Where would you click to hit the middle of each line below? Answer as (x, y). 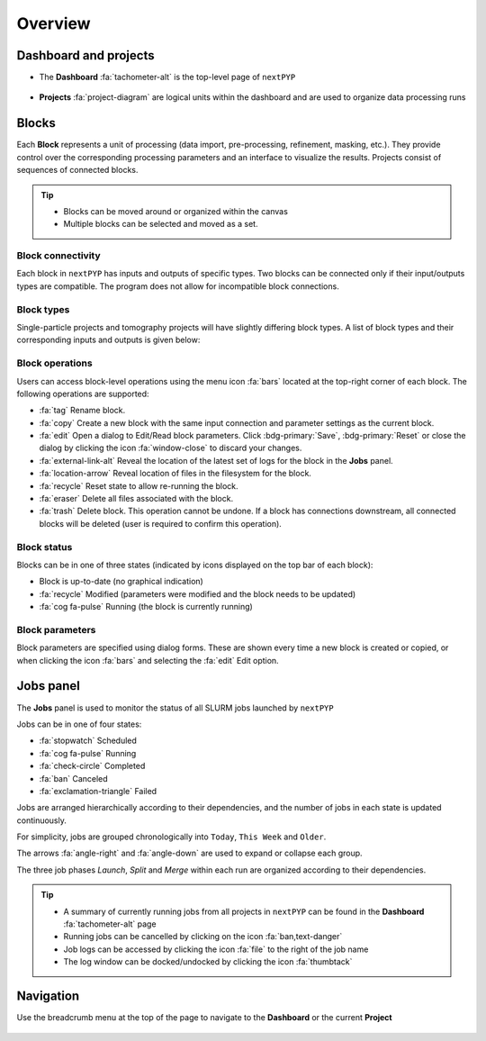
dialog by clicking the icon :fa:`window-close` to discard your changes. (171, 448)
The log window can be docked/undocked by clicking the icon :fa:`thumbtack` (208, 962)
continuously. (41, 820)
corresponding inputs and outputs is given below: (108, 340)
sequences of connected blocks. (77, 170)
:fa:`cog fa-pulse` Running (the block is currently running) (146, 607)
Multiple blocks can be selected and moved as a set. (161, 224)
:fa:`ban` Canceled (73, 778)
